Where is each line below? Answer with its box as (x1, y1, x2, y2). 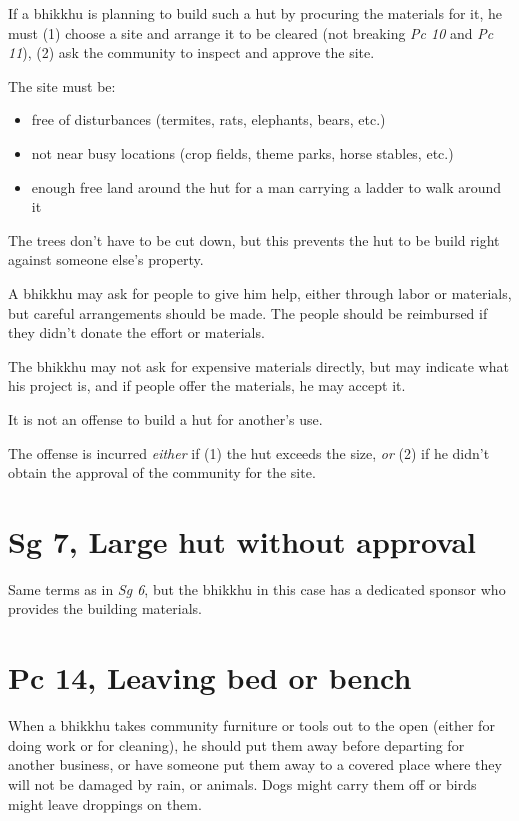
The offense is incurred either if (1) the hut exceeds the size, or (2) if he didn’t (8, 442, 490, 463)
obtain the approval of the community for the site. (8, 462, 316, 483)
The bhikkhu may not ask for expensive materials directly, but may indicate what (8, 355, 509, 376)
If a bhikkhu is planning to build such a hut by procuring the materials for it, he (8, 3, 502, 23)
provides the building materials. (8, 598, 202, 619)
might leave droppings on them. (8, 793, 202, 814)
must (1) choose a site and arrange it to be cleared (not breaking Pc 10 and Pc (8, 22, 494, 43)
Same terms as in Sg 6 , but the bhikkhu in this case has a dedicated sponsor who (8, 578, 506, 599)
